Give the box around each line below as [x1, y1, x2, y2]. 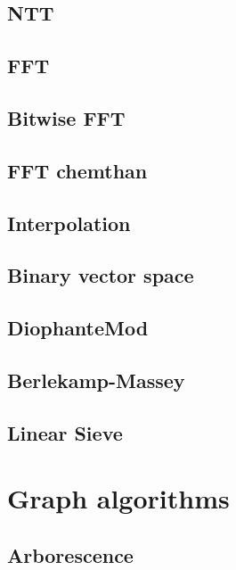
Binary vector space [7, 261, 194, 289]
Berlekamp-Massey [7, 366, 185, 393]
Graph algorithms [7, 480, 230, 516]
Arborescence [7, 541, 134, 568]
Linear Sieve [7, 418, 123, 446]
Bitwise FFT [7, 103, 126, 131]
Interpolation [7, 209, 131, 236]
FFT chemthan [7, 156, 148, 184]
